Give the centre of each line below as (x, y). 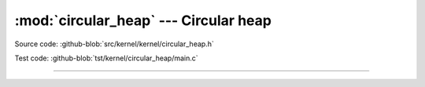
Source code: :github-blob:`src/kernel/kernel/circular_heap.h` (114, 44)
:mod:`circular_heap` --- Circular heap (143, 20)
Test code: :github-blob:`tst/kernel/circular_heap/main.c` (106, 58)
